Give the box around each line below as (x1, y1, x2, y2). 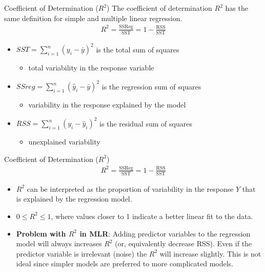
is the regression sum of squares (101, 81, 201, 92)
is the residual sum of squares (99, 118, 192, 129)
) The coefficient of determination (107, 3, 212, 13)
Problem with (16, 228, 66, 239)
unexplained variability (28, 136, 100, 147)
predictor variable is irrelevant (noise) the (16, 248, 147, 259)
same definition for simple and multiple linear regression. (4, 12, 182, 23)
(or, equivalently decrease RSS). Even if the (115, 238, 252, 249)
